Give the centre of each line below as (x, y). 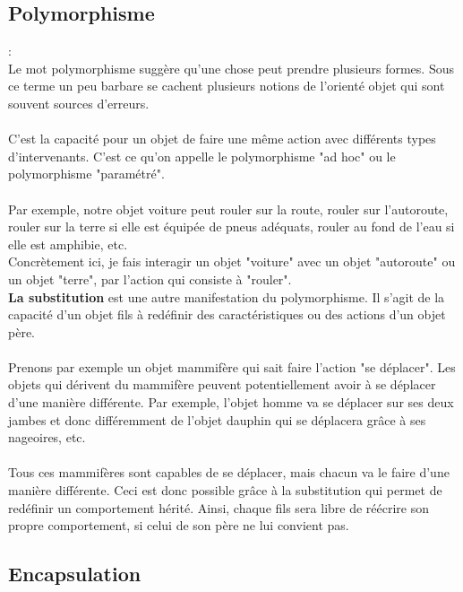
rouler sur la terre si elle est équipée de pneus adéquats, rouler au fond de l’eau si (231, 226)
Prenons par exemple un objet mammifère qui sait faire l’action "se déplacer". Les (232, 366)
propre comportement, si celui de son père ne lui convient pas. (179, 525)
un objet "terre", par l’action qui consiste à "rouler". (150, 279)
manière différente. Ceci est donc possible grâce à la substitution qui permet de (225, 490)
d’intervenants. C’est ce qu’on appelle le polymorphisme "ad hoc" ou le (202, 156)
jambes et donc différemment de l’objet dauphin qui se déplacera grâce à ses (217, 419)
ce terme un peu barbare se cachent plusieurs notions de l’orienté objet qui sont (227, 86)
